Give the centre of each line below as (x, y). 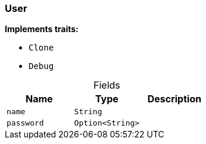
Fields (107, 85)
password (25, 123)
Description (174, 99)
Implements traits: (42, 29)
